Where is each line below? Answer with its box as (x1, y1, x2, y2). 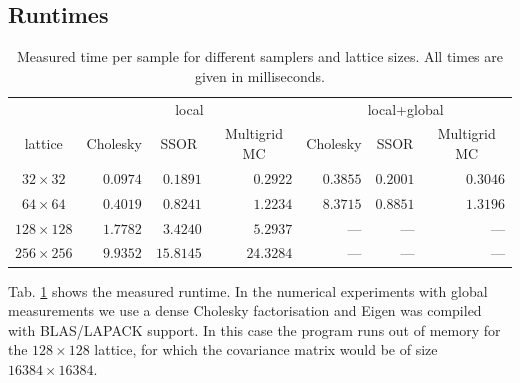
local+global (367, 98, 444, 119)
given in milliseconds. (194, 65, 326, 86)
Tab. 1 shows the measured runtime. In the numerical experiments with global (8, 280, 488, 301)
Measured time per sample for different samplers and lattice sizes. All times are (16, 46, 504, 67)
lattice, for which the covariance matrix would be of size (94, 339, 438, 360)
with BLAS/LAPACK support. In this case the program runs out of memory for (8, 319, 501, 340)
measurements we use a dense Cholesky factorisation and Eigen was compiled (8, 300, 482, 321)
